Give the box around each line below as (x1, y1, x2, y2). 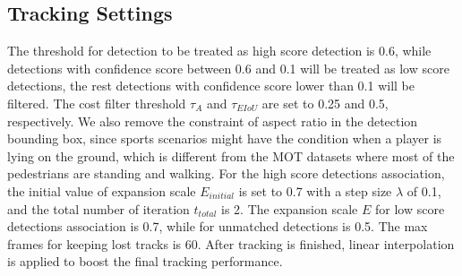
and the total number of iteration (7, 199, 190, 218)
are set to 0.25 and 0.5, (261, 93, 389, 112)
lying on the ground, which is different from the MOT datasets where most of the (7, 146, 455, 165)
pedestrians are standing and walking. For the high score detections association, (7, 164, 445, 183)
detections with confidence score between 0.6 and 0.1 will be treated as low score (7, 58, 449, 77)
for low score (374, 199, 445, 218)
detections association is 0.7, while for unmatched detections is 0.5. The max (7, 217, 428, 236)
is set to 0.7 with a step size (238, 181, 392, 200)
